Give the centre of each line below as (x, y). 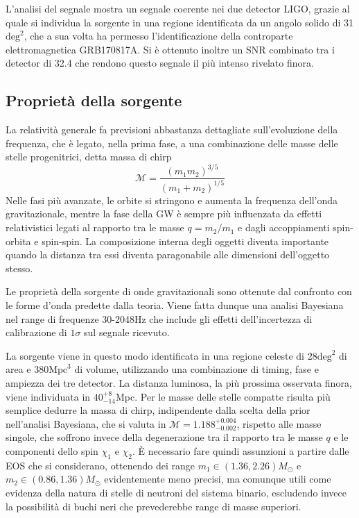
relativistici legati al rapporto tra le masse (95, 227)
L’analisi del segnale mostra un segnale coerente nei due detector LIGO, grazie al (178, 8)
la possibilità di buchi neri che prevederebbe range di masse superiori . (154, 506)
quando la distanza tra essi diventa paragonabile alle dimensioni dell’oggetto (168, 254)
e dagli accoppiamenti (284, 227)
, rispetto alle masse (279, 423)
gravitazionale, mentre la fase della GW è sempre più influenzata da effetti (164, 214)
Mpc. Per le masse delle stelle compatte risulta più (223, 396)
